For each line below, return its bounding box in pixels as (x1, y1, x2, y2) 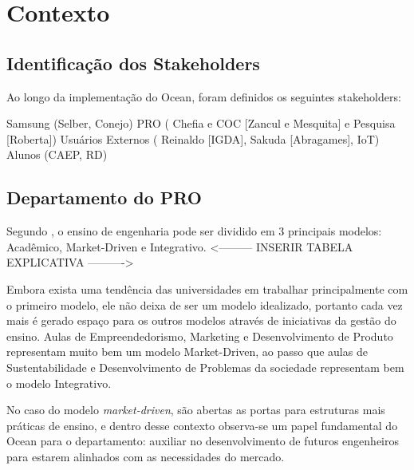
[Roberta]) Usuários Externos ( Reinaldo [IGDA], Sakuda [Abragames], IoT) (6, 130, 380, 147)
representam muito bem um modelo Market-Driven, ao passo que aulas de (6, 343, 368, 360)
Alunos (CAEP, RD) (6, 146, 108, 163)
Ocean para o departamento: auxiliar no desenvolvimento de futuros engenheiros (6, 432, 399, 449)
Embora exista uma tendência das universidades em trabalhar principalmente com (6, 280, 408, 297)
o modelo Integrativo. (6, 374, 112, 391)
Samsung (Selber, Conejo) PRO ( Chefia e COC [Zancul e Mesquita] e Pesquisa (6, 115, 396, 132)
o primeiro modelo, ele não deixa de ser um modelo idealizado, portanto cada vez (6, 296, 403, 313)
